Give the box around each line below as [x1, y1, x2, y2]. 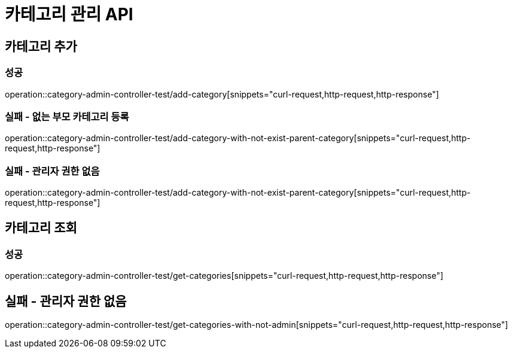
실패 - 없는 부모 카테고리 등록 [5, 110, 129, 123]
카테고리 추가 [5, 38, 77, 54]
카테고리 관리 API [5, 4, 133, 25]
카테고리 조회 [5, 220, 77, 236]
